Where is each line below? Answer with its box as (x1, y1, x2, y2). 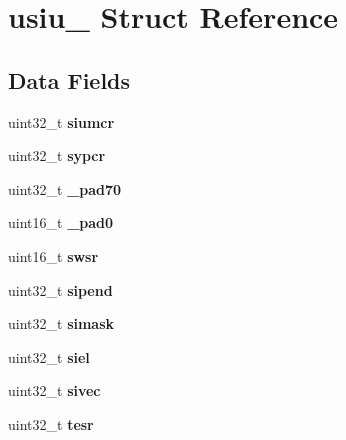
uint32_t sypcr (8, 145, 106, 166)
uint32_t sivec (8, 380, 101, 401)
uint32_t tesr (8, 413, 94, 434)
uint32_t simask (8, 313, 115, 334)
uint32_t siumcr (8, 111, 115, 132)
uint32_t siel (8, 346, 90, 367)
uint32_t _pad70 (8, 178, 122, 199)
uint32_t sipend (8, 279, 113, 300)
